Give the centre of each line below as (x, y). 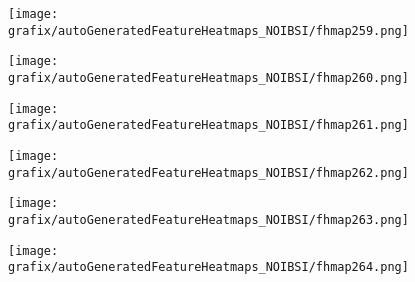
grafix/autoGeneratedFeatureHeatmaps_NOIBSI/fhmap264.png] (208, 267)
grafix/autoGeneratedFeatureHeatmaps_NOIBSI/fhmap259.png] (208, 30)
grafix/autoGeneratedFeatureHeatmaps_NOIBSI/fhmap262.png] (208, 172)
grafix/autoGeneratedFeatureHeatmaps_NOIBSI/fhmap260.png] (208, 77)
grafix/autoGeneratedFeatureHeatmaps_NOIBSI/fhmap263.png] (208, 219)
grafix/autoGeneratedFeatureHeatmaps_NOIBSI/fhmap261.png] (208, 125)
